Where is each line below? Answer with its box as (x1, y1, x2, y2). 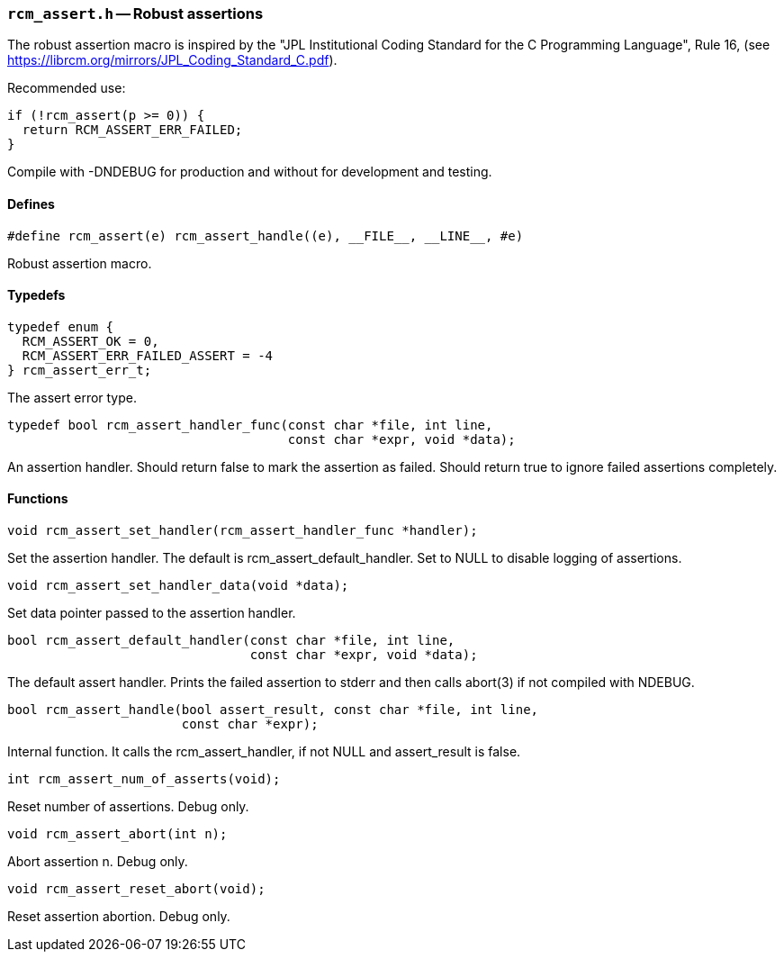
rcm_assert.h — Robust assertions (7, 5, 264, 23)
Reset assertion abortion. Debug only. (7, 909, 230, 925)
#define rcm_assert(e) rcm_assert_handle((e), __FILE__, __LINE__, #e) (7, 228, 524, 243)
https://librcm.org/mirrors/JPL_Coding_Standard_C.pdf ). (7, 52, 338, 68)
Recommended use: (7, 80, 126, 96)
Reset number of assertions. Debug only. (7, 799, 249, 815)
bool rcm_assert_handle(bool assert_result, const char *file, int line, (7, 702, 539, 718)
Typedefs (7, 287, 66, 303)
